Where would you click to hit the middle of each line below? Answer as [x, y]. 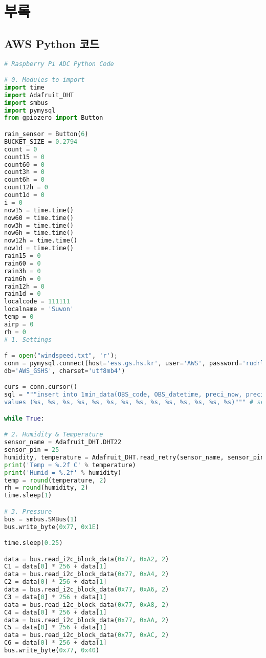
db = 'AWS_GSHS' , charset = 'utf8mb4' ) [65, 371]
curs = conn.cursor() [41, 387]
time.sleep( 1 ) [28, 496]
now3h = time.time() [39, 225]
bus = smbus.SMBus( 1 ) [41, 519]
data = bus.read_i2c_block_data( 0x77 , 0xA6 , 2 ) [87, 590]
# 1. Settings [28, 339]
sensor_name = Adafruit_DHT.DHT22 [63, 442]
